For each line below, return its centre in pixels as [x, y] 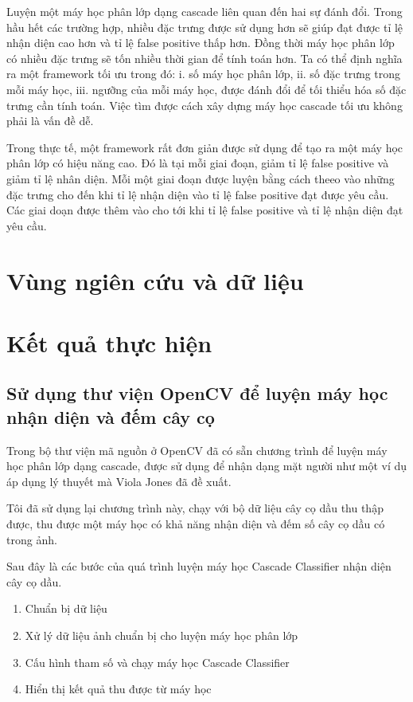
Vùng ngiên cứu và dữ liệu [155, 280]
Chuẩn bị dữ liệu [66, 608]
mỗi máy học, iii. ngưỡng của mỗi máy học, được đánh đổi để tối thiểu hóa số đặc [206, 89]
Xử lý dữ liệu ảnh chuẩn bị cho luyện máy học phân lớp [162, 635]
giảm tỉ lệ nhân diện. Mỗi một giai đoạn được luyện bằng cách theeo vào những [201, 178]
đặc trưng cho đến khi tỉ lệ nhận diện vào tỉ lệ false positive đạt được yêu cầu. [198, 194]
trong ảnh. [32, 539]
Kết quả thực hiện [109, 342]
